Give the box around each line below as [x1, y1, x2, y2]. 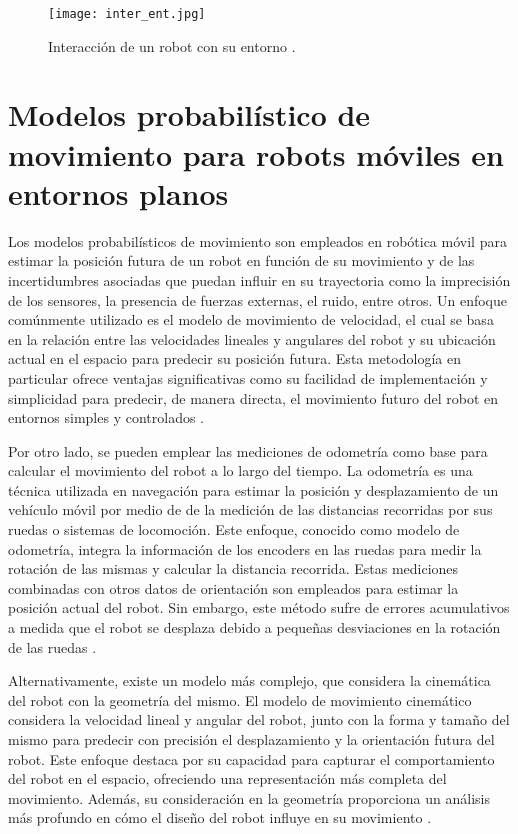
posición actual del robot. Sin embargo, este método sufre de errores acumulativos [8, 597, 510, 618]
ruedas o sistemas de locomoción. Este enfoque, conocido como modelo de [8, 519, 460, 540]
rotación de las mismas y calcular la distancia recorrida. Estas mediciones [8, 558, 459, 579]
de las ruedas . [8, 636, 97, 657]
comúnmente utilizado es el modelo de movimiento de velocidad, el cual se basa [8, 309, 494, 330]
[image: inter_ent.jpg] [48, 7, 206, 21]
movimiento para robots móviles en [8, 133, 504, 174]
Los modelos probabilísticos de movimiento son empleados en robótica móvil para [8, 230, 507, 251]
